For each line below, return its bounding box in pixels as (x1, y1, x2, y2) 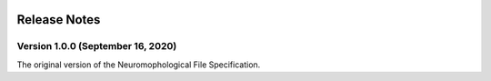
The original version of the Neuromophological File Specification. (16, 59, 261, 70)
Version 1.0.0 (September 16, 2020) (16, 40, 177, 53)
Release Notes (16, 12, 101, 27)
